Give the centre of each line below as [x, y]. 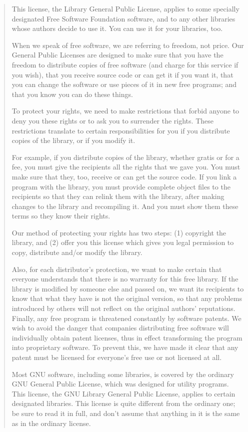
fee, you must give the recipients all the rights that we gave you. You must [126, 167]
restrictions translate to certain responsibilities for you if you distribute [121, 130]
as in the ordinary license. [51, 423]
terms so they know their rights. [61, 216]
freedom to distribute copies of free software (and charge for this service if [125, 64]
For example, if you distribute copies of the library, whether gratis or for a [125, 157]
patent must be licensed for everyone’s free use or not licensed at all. [117, 357]
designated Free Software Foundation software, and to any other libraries [123, 18]
